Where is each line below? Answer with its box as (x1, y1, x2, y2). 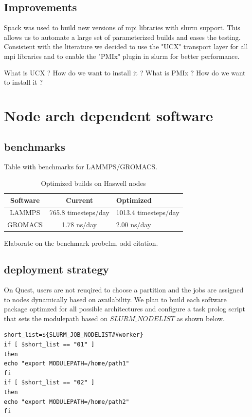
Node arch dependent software (4, 105, 213, 125)
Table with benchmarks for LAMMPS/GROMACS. (4, 162, 158, 172)
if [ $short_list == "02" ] (4, 379, 95, 386)
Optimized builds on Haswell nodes (41, 178, 146, 188)
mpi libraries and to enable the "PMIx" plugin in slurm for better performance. (4, 51, 240, 61)
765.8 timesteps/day (49, 207, 109, 218)
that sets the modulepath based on (4, 313, 108, 323)
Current (66, 195, 93, 205)
